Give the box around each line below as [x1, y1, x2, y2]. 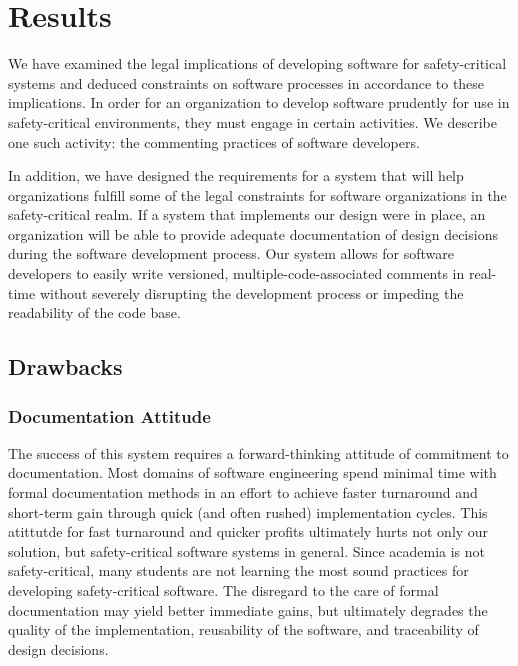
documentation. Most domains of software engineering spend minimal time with [8, 462, 497, 483]
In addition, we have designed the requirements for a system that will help [8, 165, 464, 186]
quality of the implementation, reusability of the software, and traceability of [8, 619, 479, 640]
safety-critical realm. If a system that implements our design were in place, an [8, 204, 486, 225]
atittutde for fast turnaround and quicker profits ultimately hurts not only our [8, 521, 489, 542]
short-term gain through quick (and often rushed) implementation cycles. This [8, 501, 488, 522]
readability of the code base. [8, 302, 181, 323]
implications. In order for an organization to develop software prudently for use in [8, 92, 510, 113]
